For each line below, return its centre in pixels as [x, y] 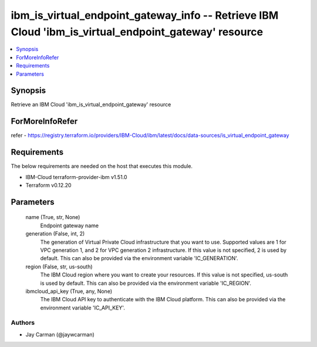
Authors [23, 323]
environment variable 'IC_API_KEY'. [83, 308]
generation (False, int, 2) [55, 234]
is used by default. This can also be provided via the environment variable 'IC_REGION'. [146, 283]
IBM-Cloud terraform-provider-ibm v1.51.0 [76, 177]
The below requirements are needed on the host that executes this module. [102, 166]
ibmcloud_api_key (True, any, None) [69, 291]
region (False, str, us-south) [59, 267]
